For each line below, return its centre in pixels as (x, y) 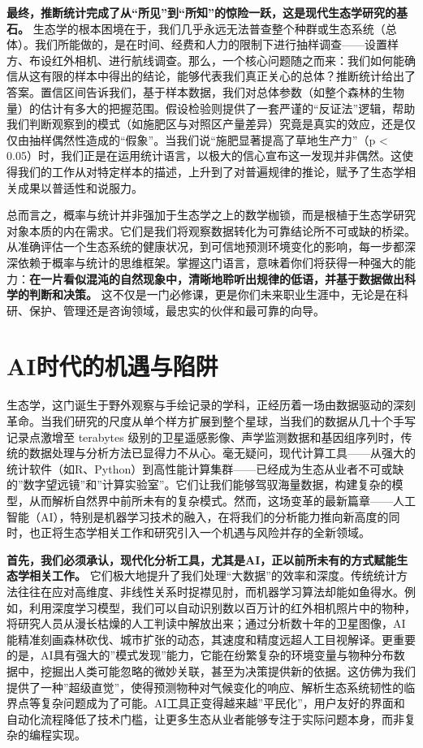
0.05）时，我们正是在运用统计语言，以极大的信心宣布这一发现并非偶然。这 (204, 156)
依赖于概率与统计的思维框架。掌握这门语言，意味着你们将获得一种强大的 (211, 262)
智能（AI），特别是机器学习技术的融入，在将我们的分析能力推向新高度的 (198, 516)
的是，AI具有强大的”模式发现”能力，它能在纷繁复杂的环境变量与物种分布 (200, 655)
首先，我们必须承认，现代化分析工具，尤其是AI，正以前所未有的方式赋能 (202, 559)
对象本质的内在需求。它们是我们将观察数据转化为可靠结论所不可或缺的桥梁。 (211, 230)
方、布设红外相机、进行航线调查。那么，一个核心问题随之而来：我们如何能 (205, 60)
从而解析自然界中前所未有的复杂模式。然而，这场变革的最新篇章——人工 (222, 500)
